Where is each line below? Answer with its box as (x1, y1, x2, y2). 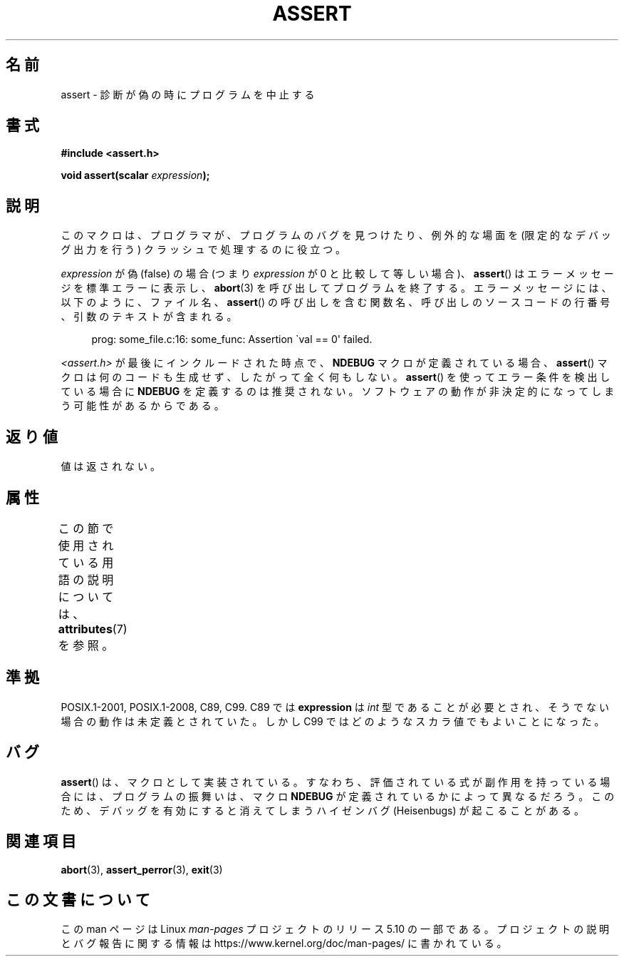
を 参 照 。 (58, 638, 114, 653)
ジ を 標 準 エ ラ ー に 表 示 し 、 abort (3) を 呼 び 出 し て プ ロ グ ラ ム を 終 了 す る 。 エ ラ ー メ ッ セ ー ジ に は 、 (61, 282, 612, 295)
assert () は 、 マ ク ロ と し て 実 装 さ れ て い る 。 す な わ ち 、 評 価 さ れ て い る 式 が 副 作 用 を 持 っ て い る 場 (61, 775, 610, 788)
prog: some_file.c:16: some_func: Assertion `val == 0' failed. (91, 333, 373, 346)
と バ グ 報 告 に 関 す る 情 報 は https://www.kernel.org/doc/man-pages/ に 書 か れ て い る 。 (61, 937, 507, 950)
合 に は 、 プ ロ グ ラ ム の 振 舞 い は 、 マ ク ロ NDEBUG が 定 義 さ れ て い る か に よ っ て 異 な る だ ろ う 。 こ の (61, 789, 615, 802)
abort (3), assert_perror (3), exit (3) (61, 863, 223, 876)
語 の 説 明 (58, 572, 114, 587)
